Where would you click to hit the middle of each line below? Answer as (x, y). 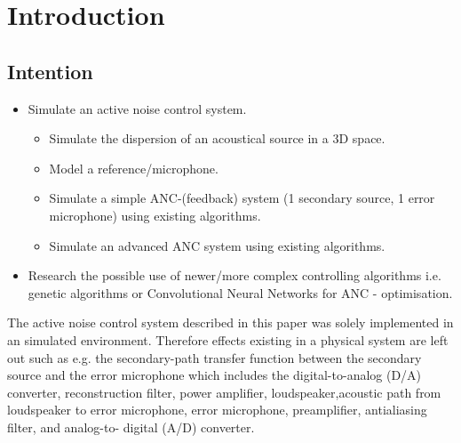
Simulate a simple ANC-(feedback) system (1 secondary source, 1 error (242, 198)
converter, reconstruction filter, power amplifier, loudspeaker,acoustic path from (224, 392)
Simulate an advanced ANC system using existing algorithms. (217, 245)
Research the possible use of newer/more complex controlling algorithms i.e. (234, 275)
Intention (50, 71)
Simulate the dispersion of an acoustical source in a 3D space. (217, 138)
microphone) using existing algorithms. (155, 215)
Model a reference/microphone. (134, 168)
